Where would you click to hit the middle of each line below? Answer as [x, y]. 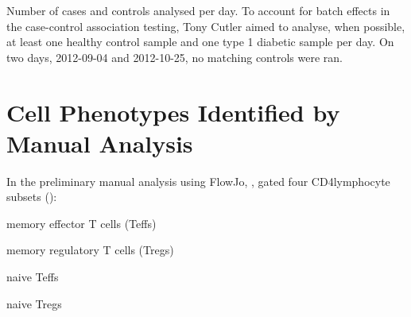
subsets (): [32, 197]
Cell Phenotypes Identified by [173, 112]
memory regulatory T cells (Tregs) [90, 250]
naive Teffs [33, 277]
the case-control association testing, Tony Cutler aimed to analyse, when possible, [206, 26]
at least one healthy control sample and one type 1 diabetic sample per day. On [200, 42]
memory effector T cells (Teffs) [81, 223]
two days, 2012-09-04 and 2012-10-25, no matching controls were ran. [174, 57]
